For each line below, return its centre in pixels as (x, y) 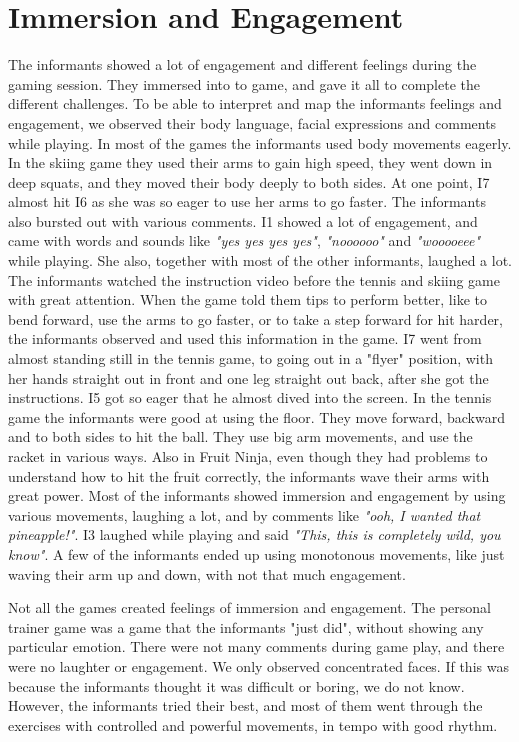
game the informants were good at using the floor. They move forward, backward (256, 416)
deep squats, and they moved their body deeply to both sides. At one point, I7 (249, 181)
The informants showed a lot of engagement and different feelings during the (242, 64)
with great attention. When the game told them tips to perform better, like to (247, 299)
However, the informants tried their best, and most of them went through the (245, 705)
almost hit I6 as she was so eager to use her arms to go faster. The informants (247, 201)
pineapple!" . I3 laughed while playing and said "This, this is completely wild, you (254, 534)
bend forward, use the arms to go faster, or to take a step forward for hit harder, (255, 318)
